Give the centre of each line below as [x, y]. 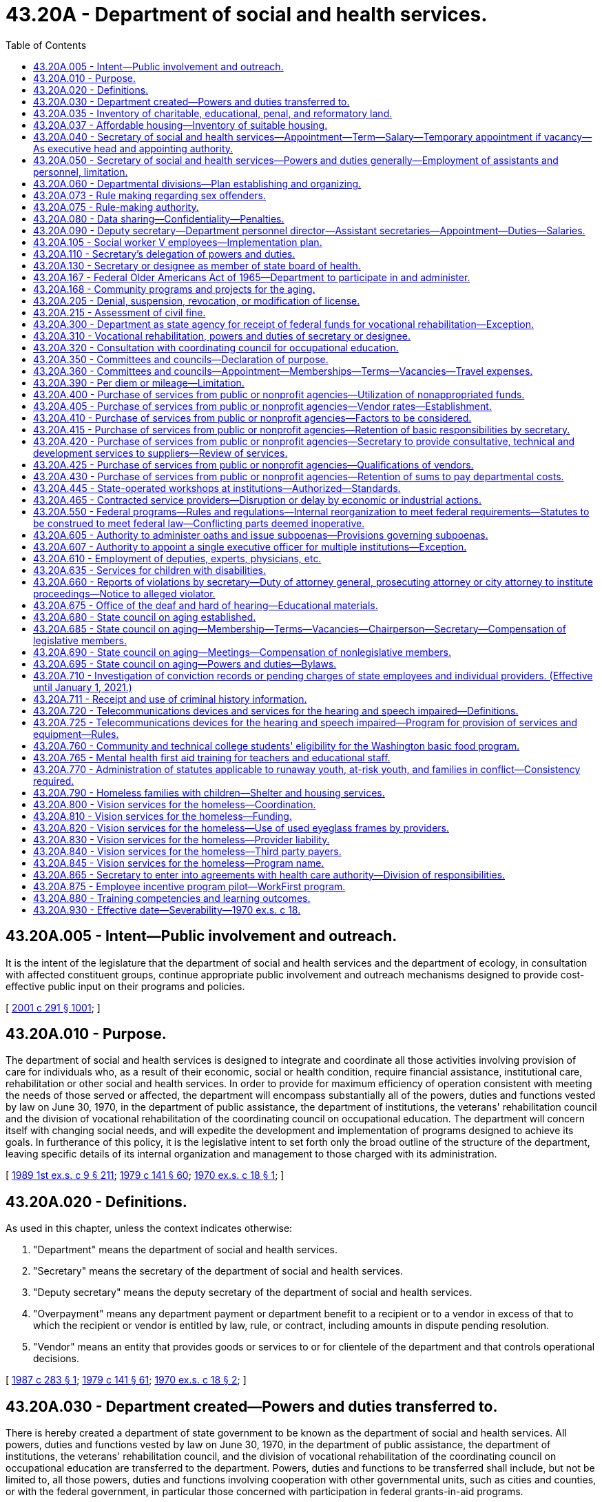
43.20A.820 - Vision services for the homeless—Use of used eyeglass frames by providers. [241, 827]
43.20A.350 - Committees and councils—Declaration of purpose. [181, 359]
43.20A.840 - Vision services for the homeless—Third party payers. [187, 851]
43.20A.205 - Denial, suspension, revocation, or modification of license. [197, 300]
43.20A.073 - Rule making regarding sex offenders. [150, 195]
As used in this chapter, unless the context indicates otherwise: [149, 1228]
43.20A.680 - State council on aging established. [145, 617]
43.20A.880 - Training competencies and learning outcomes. [172, 898]
